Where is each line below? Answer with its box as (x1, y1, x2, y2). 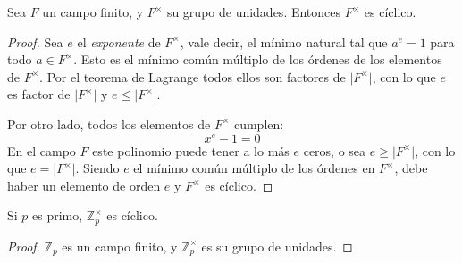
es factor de (7, 85, 71, 103)
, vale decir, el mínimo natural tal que (180, 32, 388, 51)
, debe (394, 159, 428, 177)
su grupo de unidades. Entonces (166, 3, 341, 21)
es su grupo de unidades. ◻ (201, 236, 353, 255)
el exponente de (77, 32, 161, 51)
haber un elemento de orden (7, 176, 161, 194)
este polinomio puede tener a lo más (92, 141, 290, 160)
